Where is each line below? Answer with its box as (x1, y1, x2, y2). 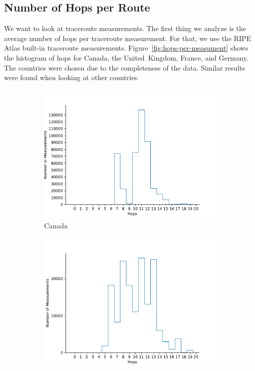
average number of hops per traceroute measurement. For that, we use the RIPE (4, 33, 251, 43)
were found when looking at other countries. (4, 72, 139, 83)
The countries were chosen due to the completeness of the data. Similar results (4, 62, 245, 73)
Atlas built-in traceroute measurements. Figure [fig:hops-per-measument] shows (4, 43, 248, 53)
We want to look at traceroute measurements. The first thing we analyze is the (4, 23, 246, 34)
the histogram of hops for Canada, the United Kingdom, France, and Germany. (4, 52, 248, 63)
